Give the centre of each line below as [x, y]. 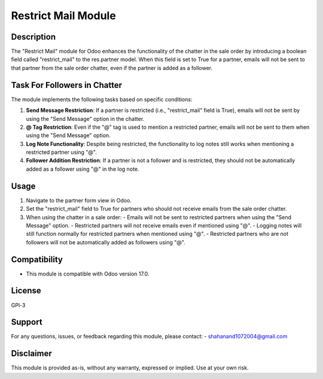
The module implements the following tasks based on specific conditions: [102, 99]
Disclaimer [31, 354]
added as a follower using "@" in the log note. [83, 169]
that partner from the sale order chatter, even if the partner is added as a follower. [112, 68]
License [26, 291]
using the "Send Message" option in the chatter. [85, 119]
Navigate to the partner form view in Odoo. [79, 200]
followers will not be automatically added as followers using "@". [106, 242]
